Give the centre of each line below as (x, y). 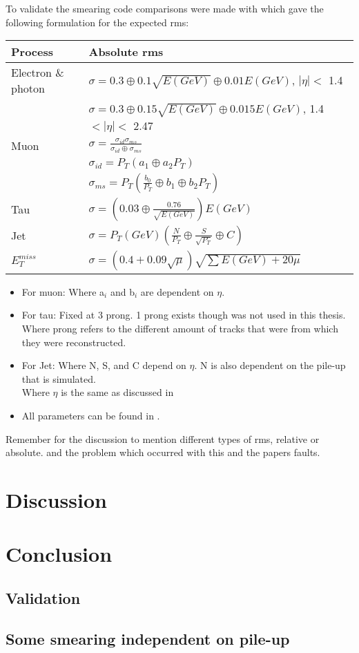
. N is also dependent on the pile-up (270, 365)
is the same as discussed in (117, 392)
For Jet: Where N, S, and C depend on (104, 365)
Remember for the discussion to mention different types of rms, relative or (163, 438)
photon (28, 88)
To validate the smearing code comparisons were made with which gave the (165, 8)
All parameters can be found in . (91, 415)
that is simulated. (59, 378)
